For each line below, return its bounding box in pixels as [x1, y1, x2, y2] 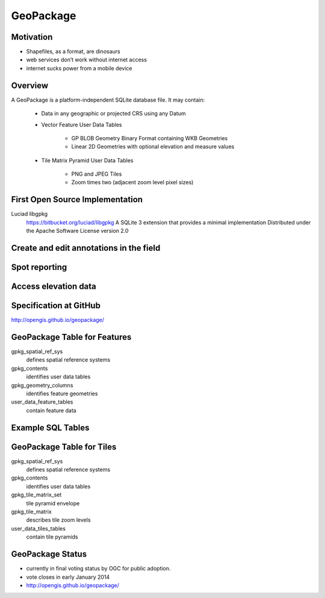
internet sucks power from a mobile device [26, 64, 132, 72]
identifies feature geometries [26, 390, 98, 397]
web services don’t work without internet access [26, 56, 147, 63]
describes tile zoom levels [26, 516, 91, 523]
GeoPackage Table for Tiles [11, 442, 117, 452]
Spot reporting [11, 262, 67, 272]
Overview [11, 80, 49, 90]
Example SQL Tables [11, 422, 90, 433]
